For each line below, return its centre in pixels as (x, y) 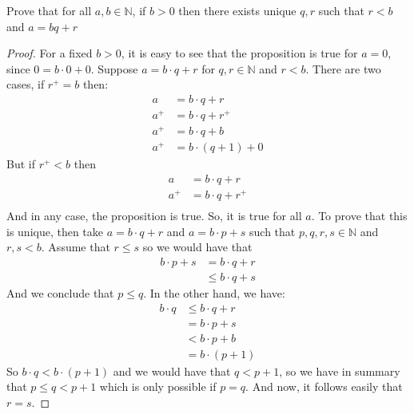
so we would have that (197, 247)
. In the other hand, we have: (214, 292)
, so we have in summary (340, 371)
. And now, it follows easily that (324, 386)
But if (21, 164)
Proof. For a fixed (50, 53)
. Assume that (76, 247)
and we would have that (172, 371)
